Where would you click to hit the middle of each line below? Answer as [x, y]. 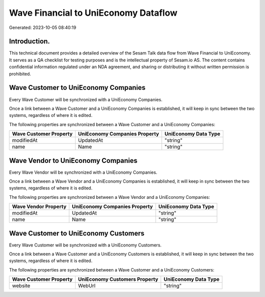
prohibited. [20, 74]
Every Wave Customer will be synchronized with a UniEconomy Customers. [85, 245]
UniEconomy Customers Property [118, 279]
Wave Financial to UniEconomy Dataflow [93, 13]
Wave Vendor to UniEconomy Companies [73, 160]
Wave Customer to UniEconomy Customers [77, 233]
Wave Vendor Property [39, 207]
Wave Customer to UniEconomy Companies [77, 88]
